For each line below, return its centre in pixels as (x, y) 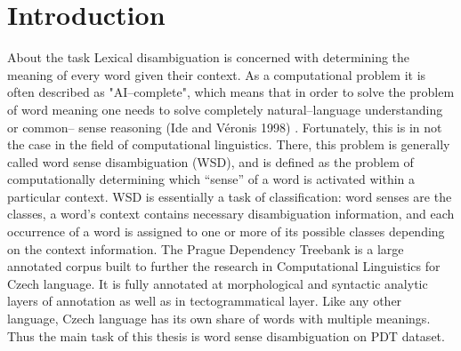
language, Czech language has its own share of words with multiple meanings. (219, 319)
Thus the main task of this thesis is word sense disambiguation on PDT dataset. (226, 335)
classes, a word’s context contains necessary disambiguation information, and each (231, 214)
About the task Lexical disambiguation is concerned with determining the (209, 57)
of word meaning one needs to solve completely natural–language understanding (225, 109)
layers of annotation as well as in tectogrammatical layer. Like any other (205, 301)
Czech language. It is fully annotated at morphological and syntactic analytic (218, 283)
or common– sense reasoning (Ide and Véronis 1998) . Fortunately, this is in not (225, 127)
